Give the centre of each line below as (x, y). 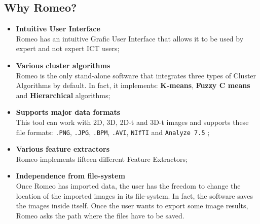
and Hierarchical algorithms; (63, 95)
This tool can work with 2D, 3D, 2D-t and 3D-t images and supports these (132, 122)
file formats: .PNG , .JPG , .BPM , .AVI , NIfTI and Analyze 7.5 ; (113, 132)
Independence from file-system (70, 176)
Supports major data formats (68, 112)
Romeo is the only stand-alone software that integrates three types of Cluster (136, 75)
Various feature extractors (63, 149)
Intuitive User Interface (58, 29)
